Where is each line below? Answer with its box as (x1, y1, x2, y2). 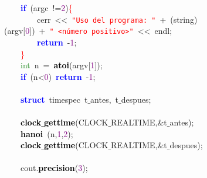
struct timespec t (21, 93, 88, 105)
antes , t (90, 93, 119, 105)
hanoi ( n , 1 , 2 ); (21, 127, 73, 139)
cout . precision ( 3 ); (20, 162, 88, 174)
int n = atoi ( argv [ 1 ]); (21, 59, 103, 71)
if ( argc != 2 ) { (21, 2, 73, 13)
